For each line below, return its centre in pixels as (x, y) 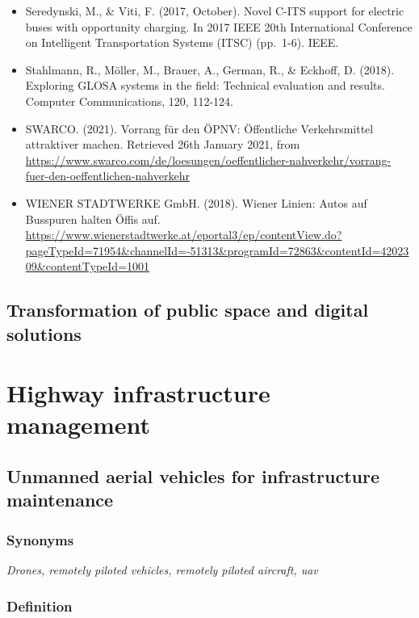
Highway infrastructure (138, 393)
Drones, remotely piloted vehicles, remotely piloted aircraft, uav (162, 570)
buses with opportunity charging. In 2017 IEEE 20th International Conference (219, 26)
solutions (44, 333)
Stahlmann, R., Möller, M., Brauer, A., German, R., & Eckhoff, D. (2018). (210, 69)
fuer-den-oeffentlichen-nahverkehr (107, 176)
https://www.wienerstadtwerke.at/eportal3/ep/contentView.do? (184, 235)
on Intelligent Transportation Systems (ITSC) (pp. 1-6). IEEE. (182, 42)
